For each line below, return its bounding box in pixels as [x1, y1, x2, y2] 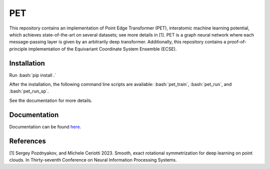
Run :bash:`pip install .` [9, 72, 56, 78]
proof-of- [227, 39, 247, 45]
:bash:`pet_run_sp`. [9, 88, 49, 94]
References [9, 136, 46, 145]
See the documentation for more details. [9, 97, 92, 103]
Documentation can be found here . [9, 123, 81, 129]
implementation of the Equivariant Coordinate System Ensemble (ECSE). [28, 45, 177, 52]
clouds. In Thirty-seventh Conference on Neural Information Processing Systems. [9, 157, 177, 162]
